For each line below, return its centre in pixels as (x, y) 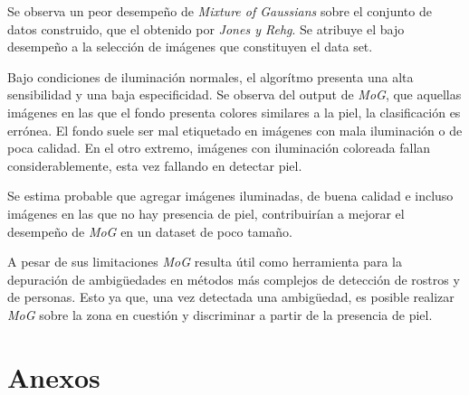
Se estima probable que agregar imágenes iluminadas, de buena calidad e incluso (230, 196)
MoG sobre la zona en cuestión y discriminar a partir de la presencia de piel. (220, 314)
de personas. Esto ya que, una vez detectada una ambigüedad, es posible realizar (231, 297)
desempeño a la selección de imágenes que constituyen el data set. (190, 47)
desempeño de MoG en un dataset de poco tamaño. (150, 231)
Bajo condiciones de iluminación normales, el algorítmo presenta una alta (211, 76)
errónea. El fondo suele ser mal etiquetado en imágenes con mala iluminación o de (235, 130)
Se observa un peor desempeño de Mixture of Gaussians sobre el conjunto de (220, 11)
